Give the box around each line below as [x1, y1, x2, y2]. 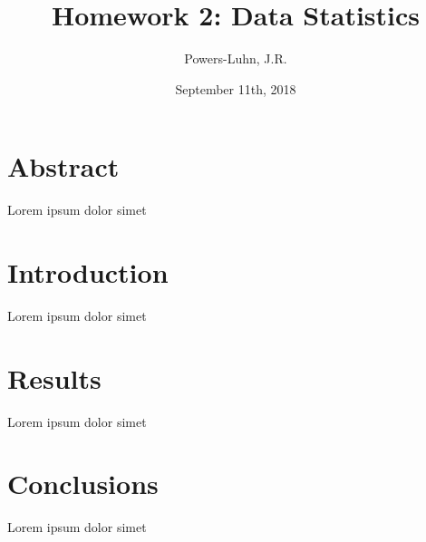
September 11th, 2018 [175, 79, 296, 98]
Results [7, 359, 102, 396]
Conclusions [7, 465, 159, 502]
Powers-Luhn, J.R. [184, 49, 287, 68]
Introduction [7, 254, 169, 291]
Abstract [7, 148, 120, 185]
